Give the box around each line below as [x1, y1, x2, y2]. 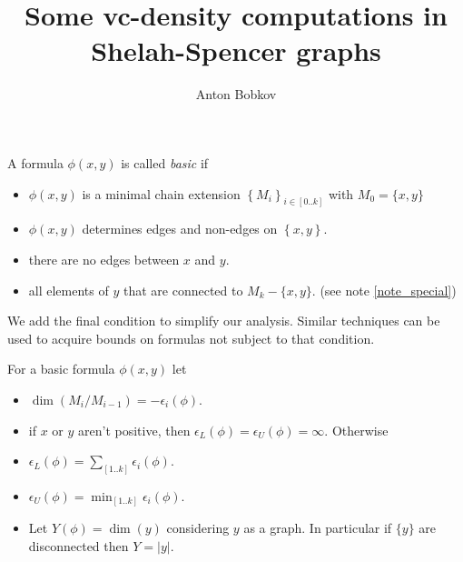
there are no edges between [28, 249, 180, 268]
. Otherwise [324, 420, 389, 439]
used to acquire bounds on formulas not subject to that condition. [7, 328, 375, 347]
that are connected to [123, 280, 243, 299]
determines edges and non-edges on [82, 219, 278, 238]
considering [166, 518, 230, 537]
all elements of [28, 280, 109, 299]
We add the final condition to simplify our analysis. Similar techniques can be [7, 311, 440, 330]
